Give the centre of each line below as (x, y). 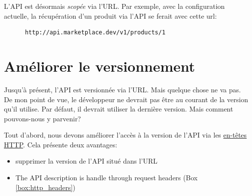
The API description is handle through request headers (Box (106, 178)
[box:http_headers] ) (45, 187)
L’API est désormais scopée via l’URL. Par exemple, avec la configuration (114, 6)
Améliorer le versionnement (100, 66)
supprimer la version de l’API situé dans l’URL (86, 161)
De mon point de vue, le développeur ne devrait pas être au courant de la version (126, 99)
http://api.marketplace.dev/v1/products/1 (95, 33)
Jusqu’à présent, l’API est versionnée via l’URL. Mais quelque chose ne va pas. (123, 89)
